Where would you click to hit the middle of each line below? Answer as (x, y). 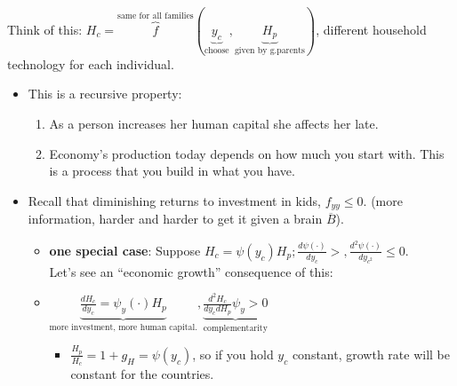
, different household (371, 29)
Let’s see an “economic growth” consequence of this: (191, 271)
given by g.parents (269, 51)
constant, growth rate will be (371, 354)
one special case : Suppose (125, 250)
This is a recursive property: (105, 94)
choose (216, 50)
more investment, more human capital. (123, 328)
